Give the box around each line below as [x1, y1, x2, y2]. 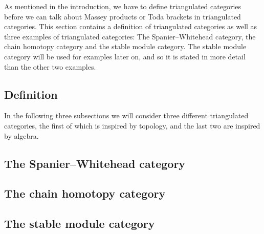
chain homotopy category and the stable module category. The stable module [4, 41, 247, 52]
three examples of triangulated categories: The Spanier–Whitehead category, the [4, 31, 256, 41]
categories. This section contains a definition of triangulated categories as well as [4, 21, 257, 32]
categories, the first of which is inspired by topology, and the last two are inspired [4, 120, 260, 131]
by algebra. [4, 130, 39, 141]
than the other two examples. [4, 61, 96, 72]
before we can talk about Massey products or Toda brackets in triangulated [4, 11, 241, 22]
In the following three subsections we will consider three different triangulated [4, 110, 249, 121]
